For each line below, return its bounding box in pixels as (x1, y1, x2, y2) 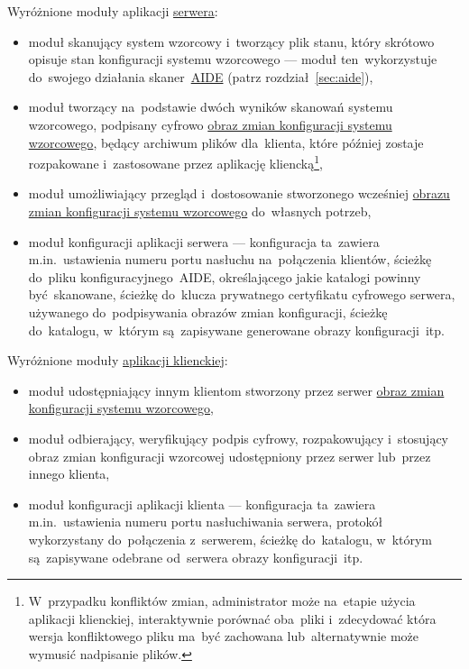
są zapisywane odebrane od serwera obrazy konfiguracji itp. (28, 547, 363, 566)
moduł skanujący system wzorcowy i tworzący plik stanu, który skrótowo (28, 32, 435, 50)
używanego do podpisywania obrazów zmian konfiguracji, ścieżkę (28, 302, 388, 321)
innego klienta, (28, 464, 110, 483)
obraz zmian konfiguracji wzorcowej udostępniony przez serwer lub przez (28, 446, 431, 465)
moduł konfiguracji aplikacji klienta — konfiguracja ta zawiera (28, 494, 376, 513)
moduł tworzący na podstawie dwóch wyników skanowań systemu (28, 97, 393, 116)
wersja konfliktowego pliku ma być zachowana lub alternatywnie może (28, 627, 418, 646)
